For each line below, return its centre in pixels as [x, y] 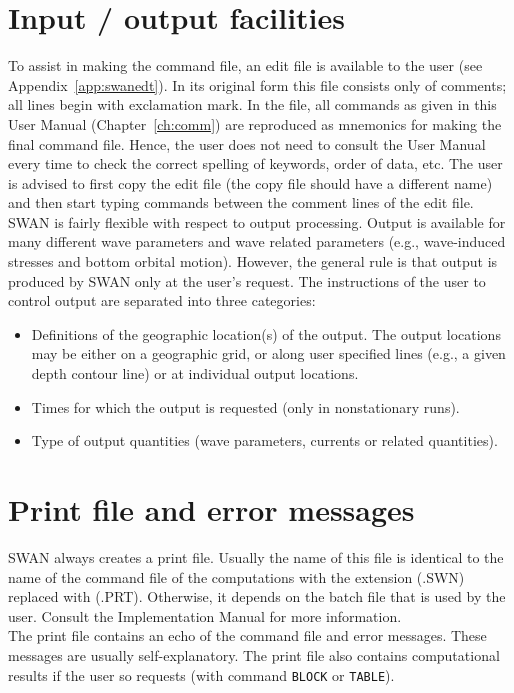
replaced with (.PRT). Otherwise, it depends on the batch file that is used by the [257, 596]
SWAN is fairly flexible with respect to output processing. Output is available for [257, 221]
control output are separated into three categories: [162, 300]
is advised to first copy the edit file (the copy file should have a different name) [250, 182]
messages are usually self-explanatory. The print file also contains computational [254, 654]
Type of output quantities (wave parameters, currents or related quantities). [264, 440]
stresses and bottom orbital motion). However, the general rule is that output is [253, 261]
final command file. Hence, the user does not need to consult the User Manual [247, 143]
